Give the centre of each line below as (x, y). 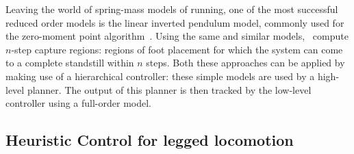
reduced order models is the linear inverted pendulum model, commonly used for (175, 22)
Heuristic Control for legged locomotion (150, 140)
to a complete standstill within (70, 63)
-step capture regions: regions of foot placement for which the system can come (177, 49)
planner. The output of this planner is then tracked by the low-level (169, 89)
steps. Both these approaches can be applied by (245, 63)
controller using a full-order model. (78, 103)
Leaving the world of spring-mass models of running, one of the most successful (172, 9)
